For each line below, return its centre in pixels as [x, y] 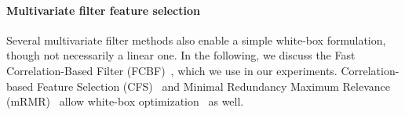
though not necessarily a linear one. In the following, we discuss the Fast [181, 55]
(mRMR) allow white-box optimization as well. [125, 101]
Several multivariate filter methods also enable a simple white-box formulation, [196, 40]
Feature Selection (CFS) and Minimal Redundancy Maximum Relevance [213, 86]
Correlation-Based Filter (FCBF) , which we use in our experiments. [172, 70]
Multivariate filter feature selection [103, 10]
